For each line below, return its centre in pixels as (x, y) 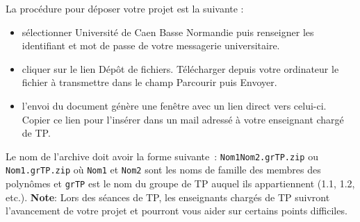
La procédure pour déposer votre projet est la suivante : (125, 8)
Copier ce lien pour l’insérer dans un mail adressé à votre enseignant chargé (183, 119)
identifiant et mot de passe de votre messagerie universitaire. (151, 45)
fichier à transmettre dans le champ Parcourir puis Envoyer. (149, 82)
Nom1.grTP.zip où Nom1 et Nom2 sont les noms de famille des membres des (163, 170)
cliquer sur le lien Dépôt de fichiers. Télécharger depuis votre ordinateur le (180, 68)
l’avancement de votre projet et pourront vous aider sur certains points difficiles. (177, 211)
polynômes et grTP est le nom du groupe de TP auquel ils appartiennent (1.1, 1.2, (180, 183)
